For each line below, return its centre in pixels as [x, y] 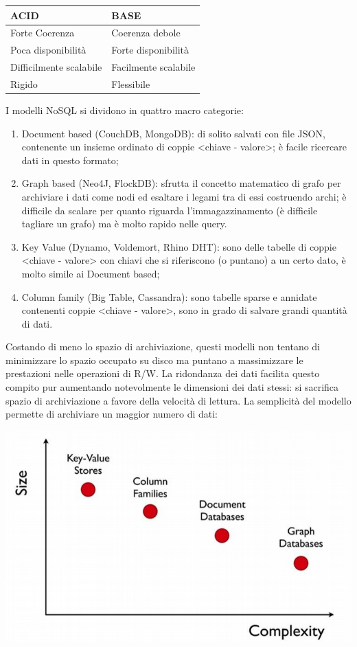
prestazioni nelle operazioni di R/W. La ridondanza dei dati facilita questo [163, 373]
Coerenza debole [146, 33]
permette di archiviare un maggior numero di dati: [112, 414]
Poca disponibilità [48, 50]
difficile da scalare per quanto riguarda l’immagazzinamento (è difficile [170, 210]
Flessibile [131, 83]
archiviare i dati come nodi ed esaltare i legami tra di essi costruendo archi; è [184, 196]
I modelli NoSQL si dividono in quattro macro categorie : [125, 110]
